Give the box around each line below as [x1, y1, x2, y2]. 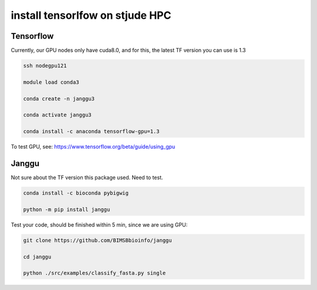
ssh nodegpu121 [23, 62, 67, 69]
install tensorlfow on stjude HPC [11, 9, 171, 22]
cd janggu [23, 253, 52, 260]
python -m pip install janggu [23, 206, 110, 213]
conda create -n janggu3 [23, 95, 95, 102]
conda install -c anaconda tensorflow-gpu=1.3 [23, 128, 160, 135]
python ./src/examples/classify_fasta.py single [23, 270, 166, 276]
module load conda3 [23, 79, 79, 85]
